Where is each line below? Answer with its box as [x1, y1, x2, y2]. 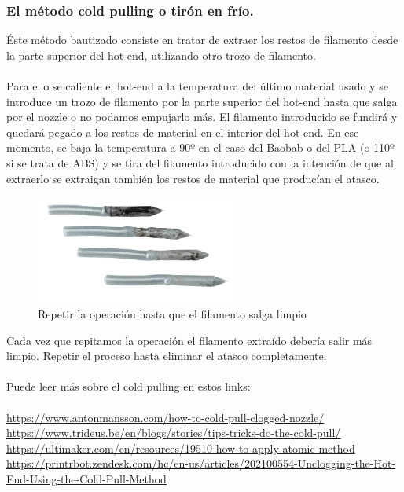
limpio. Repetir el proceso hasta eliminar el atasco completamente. [6, 347, 327, 364]
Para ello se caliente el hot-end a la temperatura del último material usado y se [6, 78, 388, 94]
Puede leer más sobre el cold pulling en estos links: [6, 378, 251, 395]
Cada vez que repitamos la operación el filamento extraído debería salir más [6, 332, 373, 348]
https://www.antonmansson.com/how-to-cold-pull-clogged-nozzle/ [6, 409, 325, 425]
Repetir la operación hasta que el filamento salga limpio [38, 305, 307, 321]
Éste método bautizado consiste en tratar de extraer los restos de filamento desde [6, 31, 398, 48]
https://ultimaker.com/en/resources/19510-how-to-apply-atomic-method [6, 439, 355, 456]
